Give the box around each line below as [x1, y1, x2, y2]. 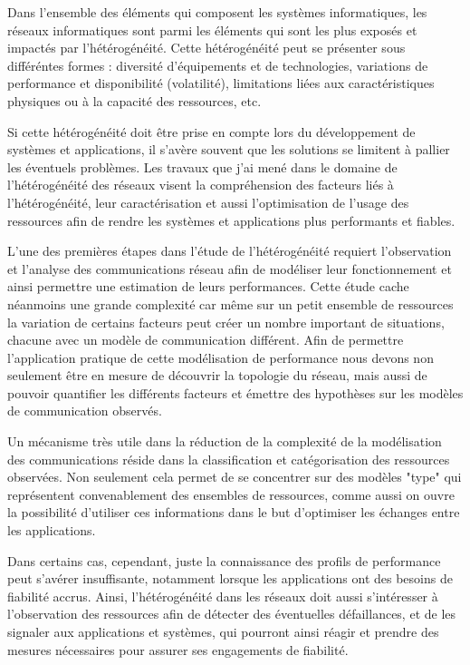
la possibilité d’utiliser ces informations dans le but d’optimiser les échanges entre [7, 503, 460, 522]
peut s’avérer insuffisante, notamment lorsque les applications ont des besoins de [7, 569, 453, 588]
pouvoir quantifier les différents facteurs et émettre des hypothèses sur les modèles [7, 383, 464, 402]
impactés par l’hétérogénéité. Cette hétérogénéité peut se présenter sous [7, 38, 406, 57]
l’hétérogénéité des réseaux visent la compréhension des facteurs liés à [7, 175, 394, 194]
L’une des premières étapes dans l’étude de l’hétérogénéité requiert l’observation [7, 241, 452, 260]
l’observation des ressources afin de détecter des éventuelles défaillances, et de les [7, 604, 456, 623]
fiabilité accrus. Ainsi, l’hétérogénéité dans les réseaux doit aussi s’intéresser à [7, 586, 438, 605]
